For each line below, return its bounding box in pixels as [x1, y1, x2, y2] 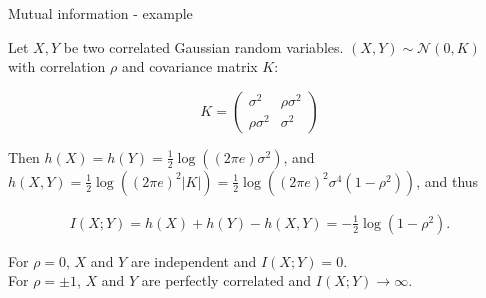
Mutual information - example [8, 3, 193, 23]
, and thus [416, 170, 479, 191]
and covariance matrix [121, 56, 258, 77]
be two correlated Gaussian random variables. [63, 36, 344, 57]
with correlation [8, 56, 106, 77]
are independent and [130, 250, 257, 271]
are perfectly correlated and [141, 270, 312, 291]
